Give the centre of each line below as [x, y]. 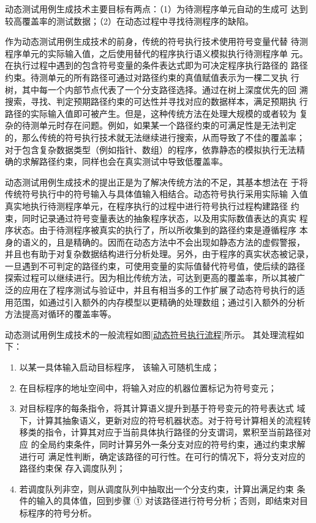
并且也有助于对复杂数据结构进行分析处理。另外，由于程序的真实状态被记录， [159, 254]
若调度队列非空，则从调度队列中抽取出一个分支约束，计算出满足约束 [156, 488]
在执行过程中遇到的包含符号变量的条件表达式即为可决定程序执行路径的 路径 [156, 65]
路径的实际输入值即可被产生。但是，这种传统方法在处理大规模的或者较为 [151, 113]
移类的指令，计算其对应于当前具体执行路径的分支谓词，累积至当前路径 [161, 432]
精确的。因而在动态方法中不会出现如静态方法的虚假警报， [189, 242]
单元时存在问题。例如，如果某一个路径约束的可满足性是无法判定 [167, 125]
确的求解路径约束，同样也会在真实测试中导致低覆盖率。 [116, 161]
